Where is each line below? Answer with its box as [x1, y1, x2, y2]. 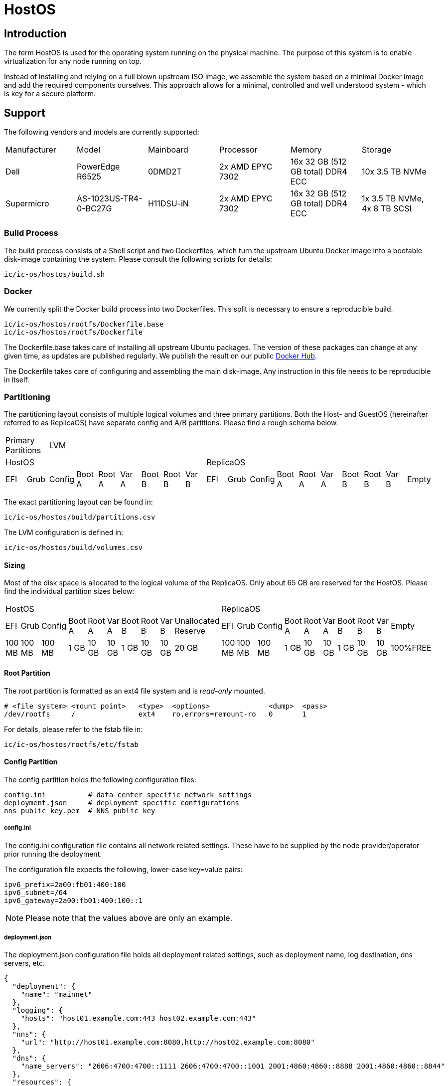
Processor [219, 145, 258, 155]
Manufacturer [5, 145, 56, 155]
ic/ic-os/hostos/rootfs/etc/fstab [4, 740, 139, 748]
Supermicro [5, 198, 49, 209]
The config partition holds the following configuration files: [4, 775, 196, 784]
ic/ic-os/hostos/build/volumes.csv [4, 543, 143, 552]
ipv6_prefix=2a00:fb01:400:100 [4, 880, 126, 889]
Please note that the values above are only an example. [25, 912, 233, 923]
